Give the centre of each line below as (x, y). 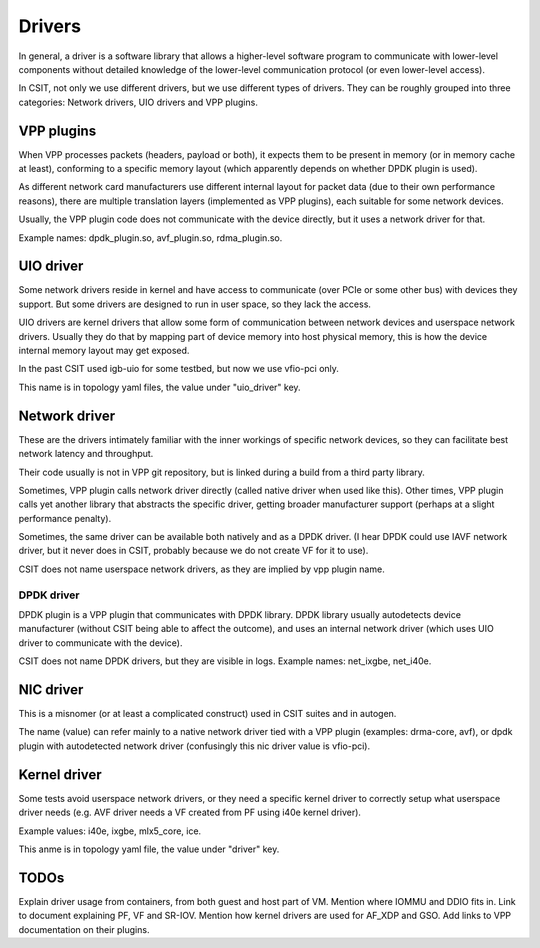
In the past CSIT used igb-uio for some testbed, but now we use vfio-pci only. (179, 369)
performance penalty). (65, 518)
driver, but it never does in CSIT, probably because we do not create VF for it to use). (193, 551)
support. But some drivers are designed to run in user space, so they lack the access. (195, 304)
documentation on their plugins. (84, 929)
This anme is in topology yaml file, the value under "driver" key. (149, 849)
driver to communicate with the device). (100, 642)
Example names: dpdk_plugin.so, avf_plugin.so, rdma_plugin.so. (150, 237)
